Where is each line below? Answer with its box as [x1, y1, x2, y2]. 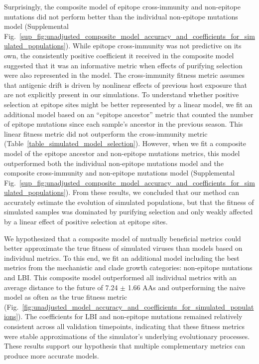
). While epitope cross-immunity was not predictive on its [65, 40, 242, 51]
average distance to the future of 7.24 [4, 282, 118, 292]
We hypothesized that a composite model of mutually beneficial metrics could [4, 233, 241, 243]
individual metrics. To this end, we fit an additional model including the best [4, 252, 240, 263]
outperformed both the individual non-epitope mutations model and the [4, 158, 224, 168]
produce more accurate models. [4, 350, 99, 361]
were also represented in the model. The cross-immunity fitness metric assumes [4, 70, 245, 80]
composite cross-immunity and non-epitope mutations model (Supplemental [4, 168, 235, 178]
